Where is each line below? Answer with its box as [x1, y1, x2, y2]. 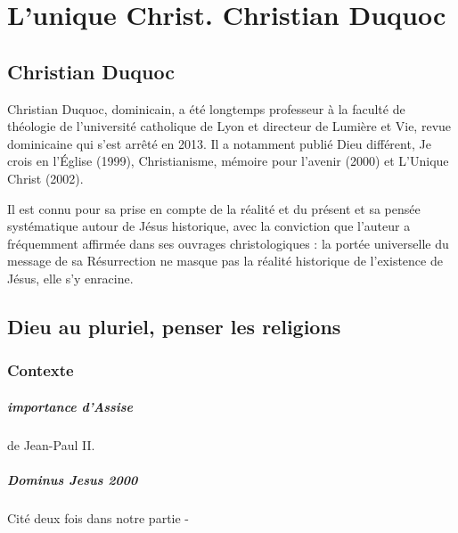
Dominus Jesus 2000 [7, 470, 138, 488]
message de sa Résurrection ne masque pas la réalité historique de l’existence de [7, 251, 443, 270]
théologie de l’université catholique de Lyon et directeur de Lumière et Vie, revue [7, 117, 452, 135]
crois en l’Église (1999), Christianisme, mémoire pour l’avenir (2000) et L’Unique [7, 152, 449, 170]
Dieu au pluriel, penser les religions [7, 312, 341, 340]
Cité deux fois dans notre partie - [7, 508, 190, 527]
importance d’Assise [7, 397, 134, 415]
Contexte [7, 359, 74, 381]
